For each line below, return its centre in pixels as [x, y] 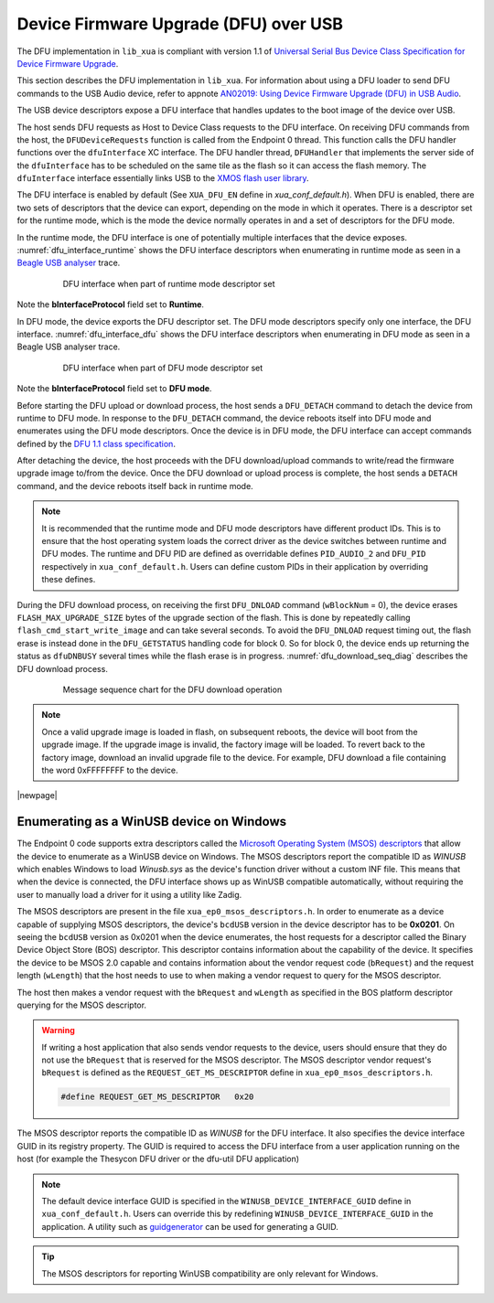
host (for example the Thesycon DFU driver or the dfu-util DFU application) [158, 1159]
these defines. [69, 580]
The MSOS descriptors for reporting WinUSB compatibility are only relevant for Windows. [210, 1273]
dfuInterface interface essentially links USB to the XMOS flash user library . [163, 178]
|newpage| [38, 796]
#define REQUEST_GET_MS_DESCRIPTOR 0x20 [157, 1097]
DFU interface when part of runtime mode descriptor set [169, 283]
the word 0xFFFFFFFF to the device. [110, 770]
